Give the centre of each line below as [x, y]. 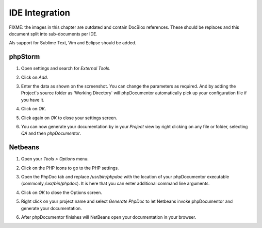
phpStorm [25, 57]
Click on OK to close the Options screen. [62, 193]
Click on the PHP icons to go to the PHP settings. [70, 168]
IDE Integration [40, 13]
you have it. [33, 100]
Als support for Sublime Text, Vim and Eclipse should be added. [73, 43]
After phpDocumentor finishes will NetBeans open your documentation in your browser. [109, 217]
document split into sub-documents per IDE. [53, 34]
